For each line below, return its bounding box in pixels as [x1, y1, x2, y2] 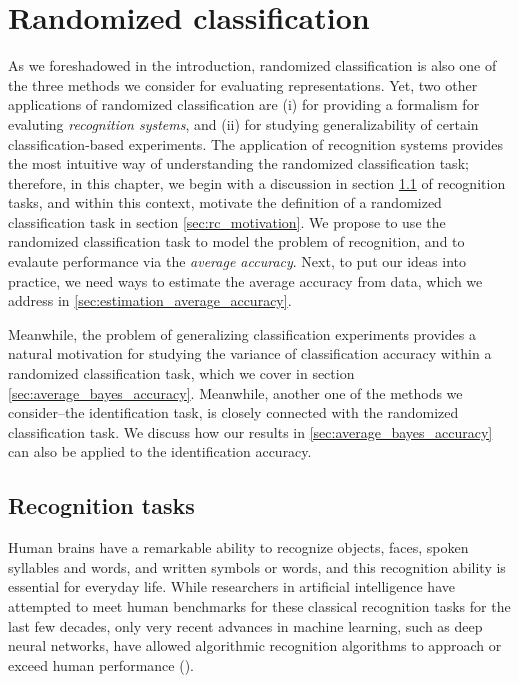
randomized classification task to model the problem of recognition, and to [8, 231, 465, 252]
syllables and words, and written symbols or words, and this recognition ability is [8, 556, 506, 577]
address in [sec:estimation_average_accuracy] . [8, 290, 292, 311]
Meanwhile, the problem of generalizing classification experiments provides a [8, 323, 476, 344]
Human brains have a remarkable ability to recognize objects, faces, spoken [8, 537, 469, 558]
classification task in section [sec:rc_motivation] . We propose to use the [8, 211, 446, 232]
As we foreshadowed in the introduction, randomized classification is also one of [8, 55, 497, 76]
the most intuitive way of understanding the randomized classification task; [8, 153, 469, 174]
